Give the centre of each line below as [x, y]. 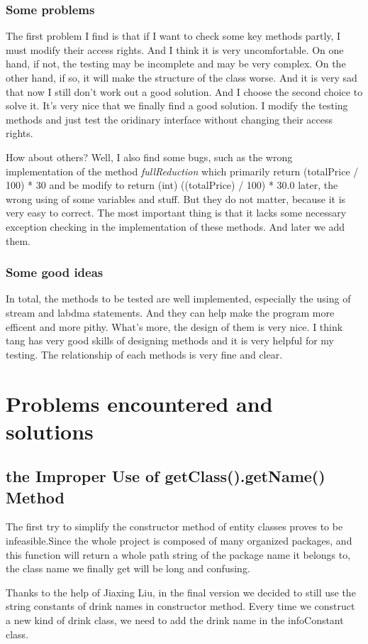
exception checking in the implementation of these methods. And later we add [175, 226]
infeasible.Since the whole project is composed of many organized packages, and [179, 541]
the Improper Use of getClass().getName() [166, 476]
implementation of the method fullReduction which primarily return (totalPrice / [182, 171]
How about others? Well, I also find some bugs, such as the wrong [149, 157]
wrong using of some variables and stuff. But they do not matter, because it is [176, 198]
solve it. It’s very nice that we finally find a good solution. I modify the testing [177, 105]
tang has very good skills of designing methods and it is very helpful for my [170, 340]
